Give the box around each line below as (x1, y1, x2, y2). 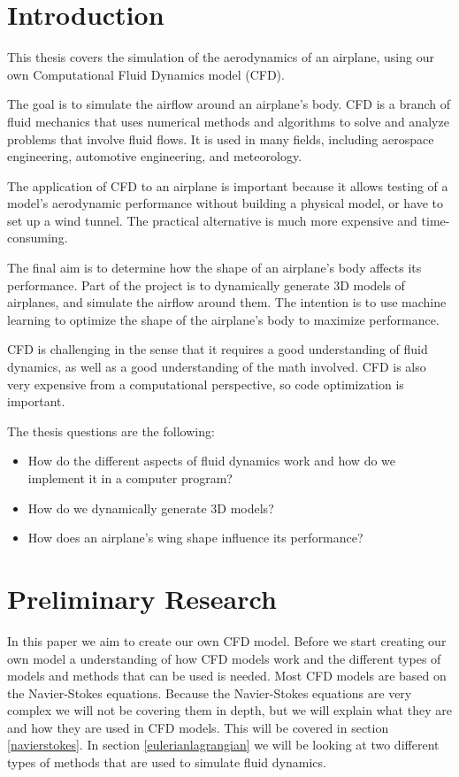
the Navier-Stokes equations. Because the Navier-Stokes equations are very (7, 683, 412, 702)
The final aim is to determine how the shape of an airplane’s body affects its (7, 258, 422, 277)
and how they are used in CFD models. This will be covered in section (7, 718, 389, 736)
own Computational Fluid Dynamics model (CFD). (7, 65, 285, 83)
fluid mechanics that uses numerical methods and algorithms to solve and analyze (7, 112, 449, 130)
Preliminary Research (7, 580, 277, 616)
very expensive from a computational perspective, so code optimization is (7, 374, 404, 393)
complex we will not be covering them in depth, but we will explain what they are (7, 701, 452, 719)
